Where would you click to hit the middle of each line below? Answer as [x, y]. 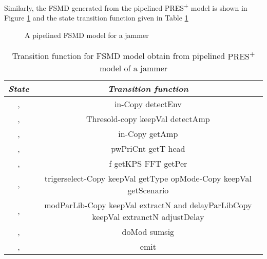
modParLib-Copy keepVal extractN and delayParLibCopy [148, 205]
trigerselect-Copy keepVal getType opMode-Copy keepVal [148, 178]
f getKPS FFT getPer [148, 163]
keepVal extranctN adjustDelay [148, 216]
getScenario [148, 190]
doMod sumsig [148, 231]
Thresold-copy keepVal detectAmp [148, 118]
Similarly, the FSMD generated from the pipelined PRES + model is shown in [126, 7]
